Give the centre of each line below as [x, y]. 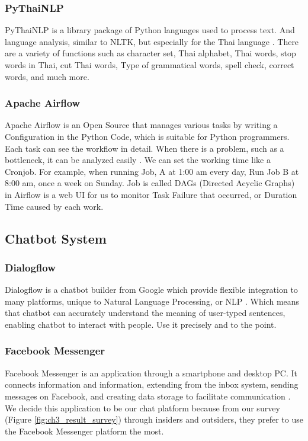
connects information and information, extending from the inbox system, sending [152, 384]
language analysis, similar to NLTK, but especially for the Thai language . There [152, 41]
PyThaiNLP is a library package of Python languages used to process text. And [150, 30]
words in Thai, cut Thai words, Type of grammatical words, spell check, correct [150, 65]
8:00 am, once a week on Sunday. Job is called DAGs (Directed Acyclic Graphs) [150, 183]
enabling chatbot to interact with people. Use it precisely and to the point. [141, 324]
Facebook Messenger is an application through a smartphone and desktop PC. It [151, 373]
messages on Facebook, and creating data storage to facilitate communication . [148, 396]
